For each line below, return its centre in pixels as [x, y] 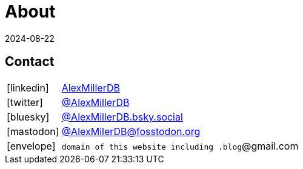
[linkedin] [28, 88]
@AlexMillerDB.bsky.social [122, 117]
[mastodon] [33, 131]
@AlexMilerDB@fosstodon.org [131, 131]
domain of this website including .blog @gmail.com [180, 146]
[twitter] [25, 102]
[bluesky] [28, 117]
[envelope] [31, 146]
